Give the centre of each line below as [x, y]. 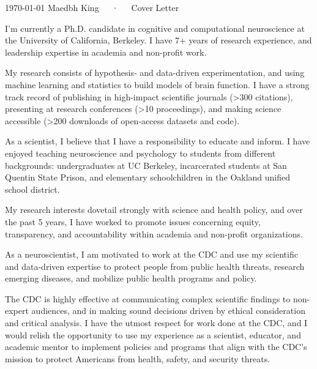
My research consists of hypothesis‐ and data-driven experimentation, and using [155, 73]
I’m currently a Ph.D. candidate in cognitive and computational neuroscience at [155, 28]
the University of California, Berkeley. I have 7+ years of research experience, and [158, 40]
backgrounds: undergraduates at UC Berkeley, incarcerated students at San [146, 165]
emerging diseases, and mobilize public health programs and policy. [131, 278]
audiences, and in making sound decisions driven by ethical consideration [168, 311]
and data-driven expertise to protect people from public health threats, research [155, 266]
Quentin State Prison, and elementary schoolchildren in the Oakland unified [148, 177]
